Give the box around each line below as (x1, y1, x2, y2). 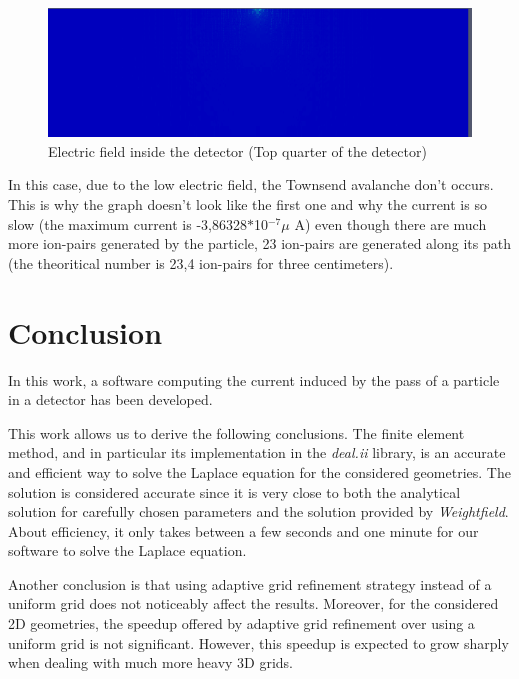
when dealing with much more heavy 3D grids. (8, 652, 294, 673)
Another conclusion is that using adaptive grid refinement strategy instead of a (8, 573, 492, 594)
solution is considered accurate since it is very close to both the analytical (8, 481, 461, 502)
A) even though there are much (294, 213, 487, 234)
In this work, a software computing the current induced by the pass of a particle (8, 369, 500, 390)
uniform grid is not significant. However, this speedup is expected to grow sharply (8, 632, 509, 653)
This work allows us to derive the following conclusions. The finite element (8, 422, 465, 443)
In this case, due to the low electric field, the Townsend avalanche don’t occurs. (8, 174, 494, 195)
